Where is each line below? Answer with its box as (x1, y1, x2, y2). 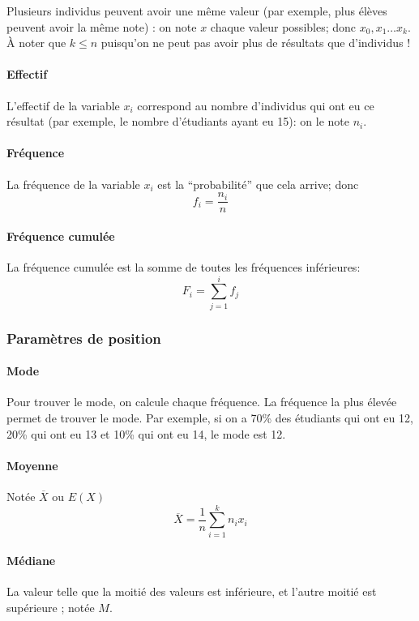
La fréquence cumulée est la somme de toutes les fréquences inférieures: (6, 259, 361, 276)
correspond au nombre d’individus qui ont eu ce (137, 96, 374, 113)
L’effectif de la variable (6, 96, 120, 113)
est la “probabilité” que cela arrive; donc (157, 175, 359, 192)
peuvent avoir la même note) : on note (6, 18, 197, 35)
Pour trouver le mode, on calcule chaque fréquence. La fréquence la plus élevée (6, 393, 397, 410)
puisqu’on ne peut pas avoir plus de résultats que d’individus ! (100, 34, 411, 51)
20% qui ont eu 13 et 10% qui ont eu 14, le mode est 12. (6, 425, 286, 442)
